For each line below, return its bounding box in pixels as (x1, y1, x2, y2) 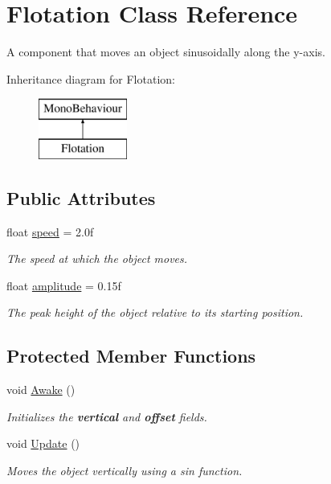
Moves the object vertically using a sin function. (6, 462, 243, 479)
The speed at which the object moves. (6, 250, 188, 267)
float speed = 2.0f (6, 223, 94, 240)
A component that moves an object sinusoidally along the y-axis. (6, 43, 325, 60)
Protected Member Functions (6, 343, 256, 368)
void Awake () (6, 381, 76, 398)
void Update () (6, 435, 80, 452)
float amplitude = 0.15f (6, 277, 121, 293)
